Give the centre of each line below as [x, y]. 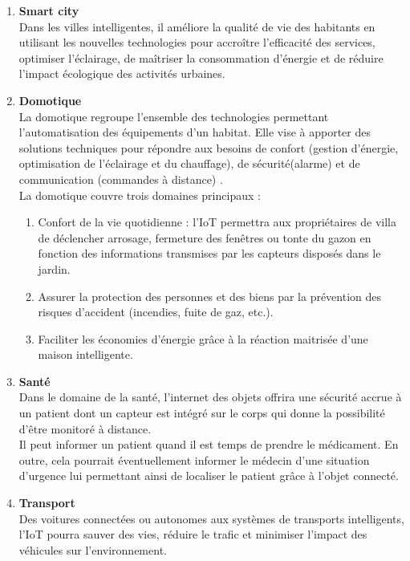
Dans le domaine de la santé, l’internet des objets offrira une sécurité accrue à [210, 397]
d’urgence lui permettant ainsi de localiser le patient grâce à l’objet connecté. [209, 476]
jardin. [54, 268]
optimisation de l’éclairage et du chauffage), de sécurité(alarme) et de [189, 163]
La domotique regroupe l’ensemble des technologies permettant [174, 116]
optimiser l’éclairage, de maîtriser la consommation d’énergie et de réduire [201, 57]
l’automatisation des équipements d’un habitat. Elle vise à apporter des [195, 132]
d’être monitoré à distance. [85, 428]
